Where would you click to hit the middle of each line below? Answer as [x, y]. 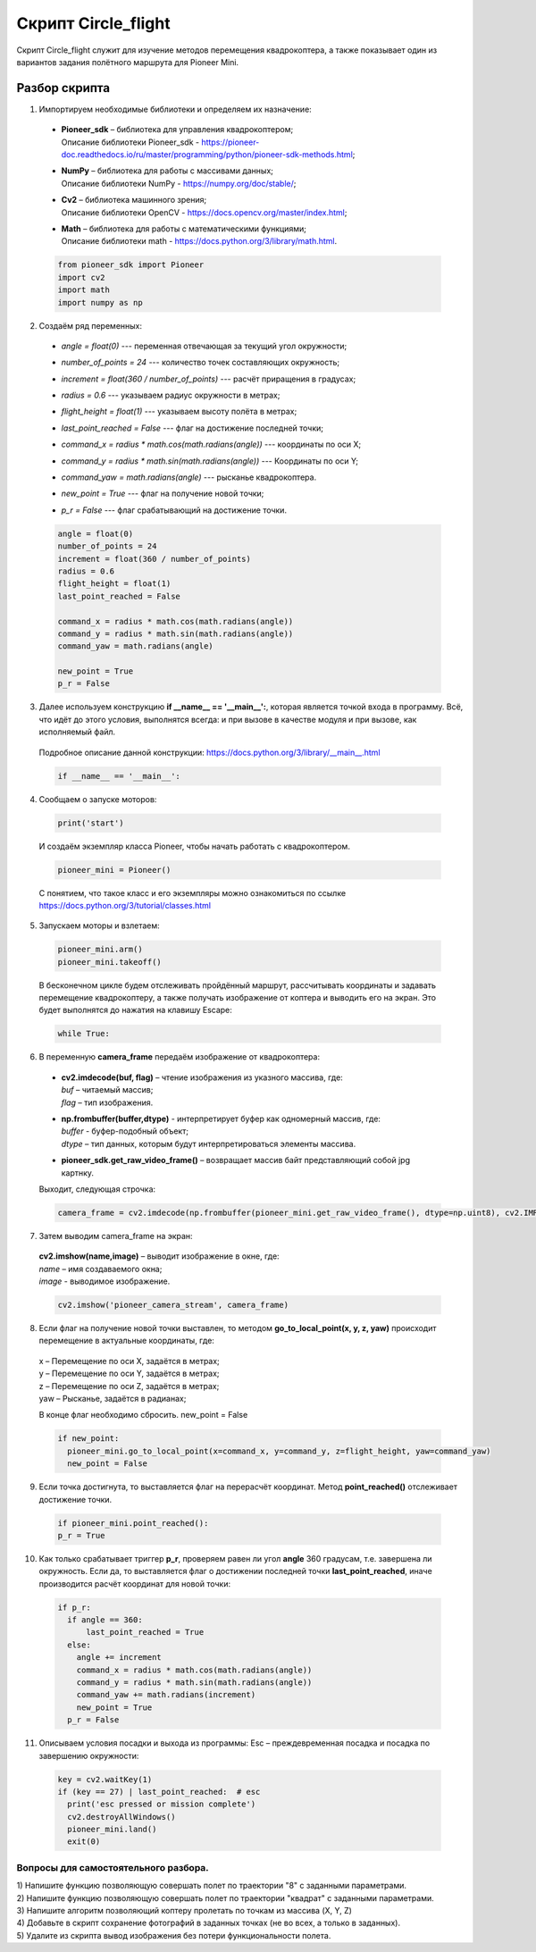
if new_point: [88, 1439]
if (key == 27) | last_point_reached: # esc [159, 1792]
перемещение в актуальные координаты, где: [126, 1341]
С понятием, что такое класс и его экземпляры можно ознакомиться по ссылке [193, 892]
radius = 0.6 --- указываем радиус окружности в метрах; [171, 395]
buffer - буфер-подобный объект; [125, 1131]
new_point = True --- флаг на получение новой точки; [163, 494]
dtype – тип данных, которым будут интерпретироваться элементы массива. [209, 1144]
